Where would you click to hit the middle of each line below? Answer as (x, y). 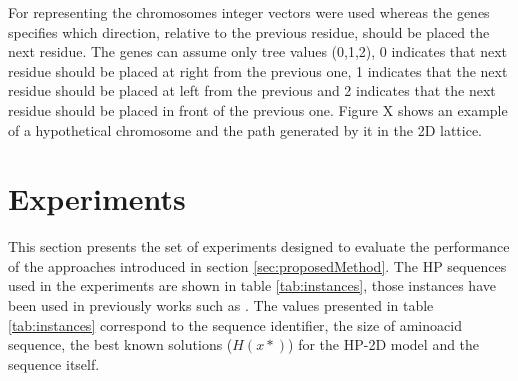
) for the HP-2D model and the (384, 344)
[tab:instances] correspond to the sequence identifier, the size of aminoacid (235, 324)
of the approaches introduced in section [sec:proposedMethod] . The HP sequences (257, 265)
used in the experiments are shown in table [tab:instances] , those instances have (252, 285)
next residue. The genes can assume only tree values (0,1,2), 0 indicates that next (258, 51)
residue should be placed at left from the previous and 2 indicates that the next (252, 90)
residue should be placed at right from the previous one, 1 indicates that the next (258, 70)
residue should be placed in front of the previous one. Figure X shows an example (258, 109)
